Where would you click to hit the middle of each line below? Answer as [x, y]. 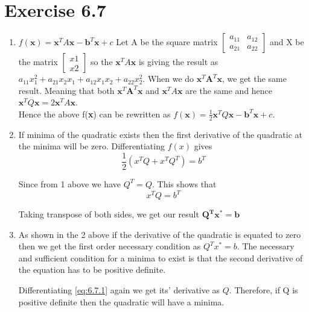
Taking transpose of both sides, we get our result [109, 214]
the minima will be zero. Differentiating [91, 146]
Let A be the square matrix [167, 42]
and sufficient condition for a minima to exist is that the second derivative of [161, 257]
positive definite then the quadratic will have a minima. [121, 301]
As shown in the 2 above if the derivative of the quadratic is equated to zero [160, 234]
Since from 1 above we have [69, 183]
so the [101, 62]
